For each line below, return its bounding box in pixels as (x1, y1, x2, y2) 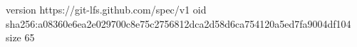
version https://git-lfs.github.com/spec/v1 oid (6, 2, 207, 16)
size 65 (6, 30, 35, 45)
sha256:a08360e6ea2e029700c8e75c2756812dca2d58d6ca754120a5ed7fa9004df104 (6, 16, 351, 31)
